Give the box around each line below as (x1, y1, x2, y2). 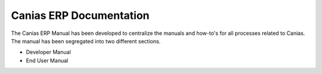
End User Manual (26, 57, 69, 64)
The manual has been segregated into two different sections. (11, 37, 161, 44)
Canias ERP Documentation (11, 9, 150, 22)
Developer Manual (26, 49, 71, 56)
